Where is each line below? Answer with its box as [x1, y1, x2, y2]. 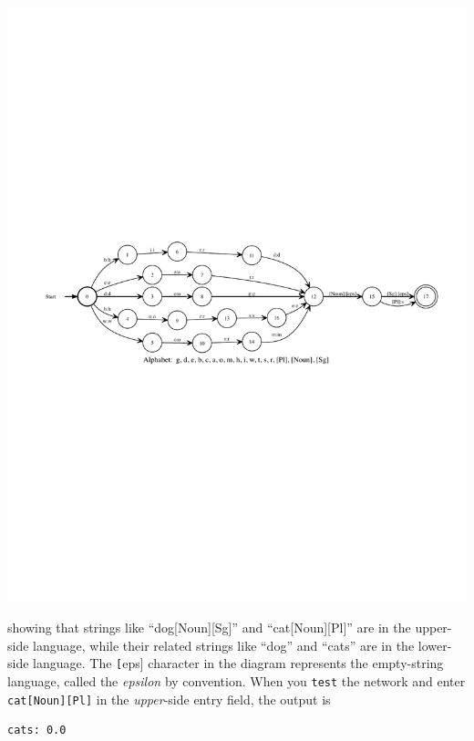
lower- [417, 635, 452, 654]
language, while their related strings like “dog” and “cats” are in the [33, 635, 415, 654]
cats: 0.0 [7, 724, 67, 737]
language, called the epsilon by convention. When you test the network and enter [7, 671, 466, 690]
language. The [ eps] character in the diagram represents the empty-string [33, 654, 444, 673]
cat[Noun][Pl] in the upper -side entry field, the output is [7, 689, 331, 708]
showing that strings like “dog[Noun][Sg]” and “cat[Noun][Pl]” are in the [7, 618, 411, 637]
